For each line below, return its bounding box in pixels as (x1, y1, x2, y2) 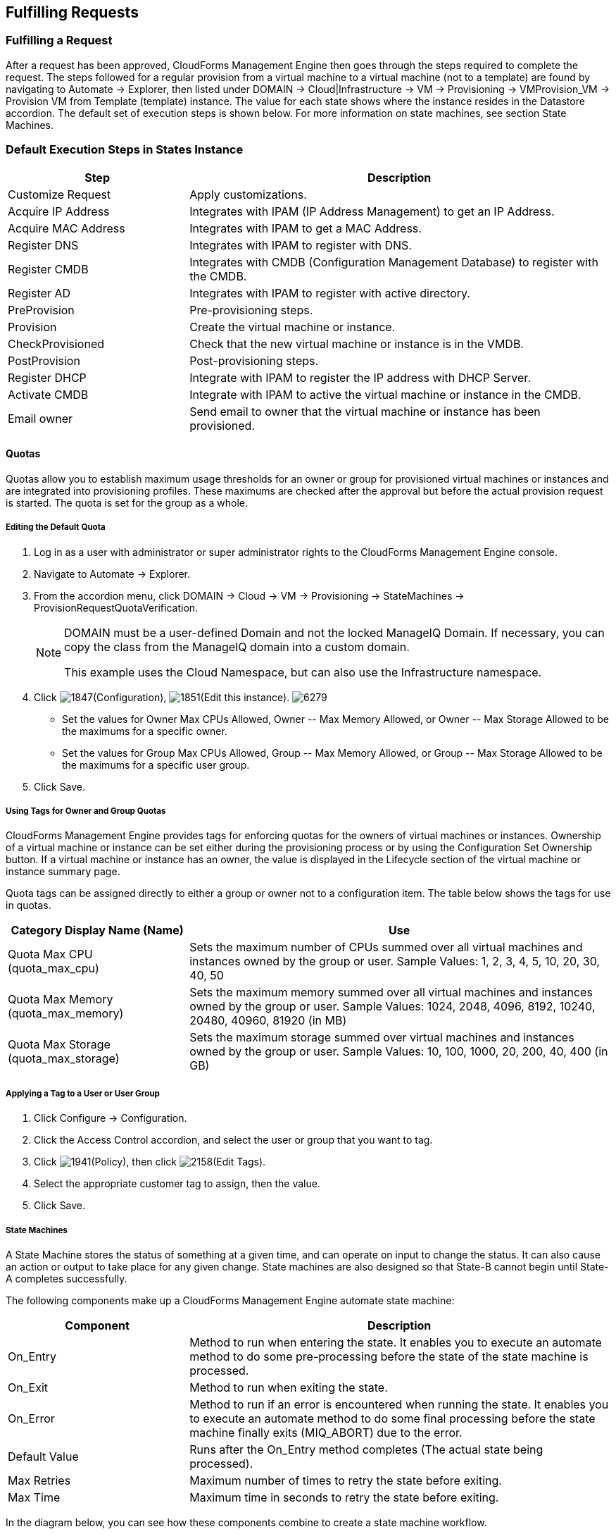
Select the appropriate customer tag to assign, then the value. (34, 1177, 320, 1190)
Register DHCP (8, 370, 87, 385)
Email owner (8, 411, 73, 426)
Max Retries (8, 1473, 71, 1487)
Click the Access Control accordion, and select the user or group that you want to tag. (34, 1134, 433, 1146)
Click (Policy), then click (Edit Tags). (34, 1156, 266, 1168)
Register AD (8, 285, 71, 300)
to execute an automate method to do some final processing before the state (189, 1411, 596, 1425)
